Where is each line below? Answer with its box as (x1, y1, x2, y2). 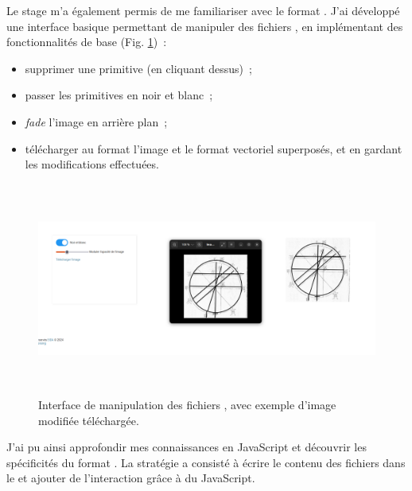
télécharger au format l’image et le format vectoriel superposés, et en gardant (25, 140, 402, 157)
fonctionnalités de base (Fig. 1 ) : (6, 33, 167, 50)
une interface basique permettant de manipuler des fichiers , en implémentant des (6, 17, 403, 34)
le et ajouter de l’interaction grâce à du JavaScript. (6, 470, 255, 486)
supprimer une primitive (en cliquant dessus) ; (25, 60, 252, 76)
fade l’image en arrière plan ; (25, 113, 168, 130)
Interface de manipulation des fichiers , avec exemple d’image (38, 396, 336, 412)
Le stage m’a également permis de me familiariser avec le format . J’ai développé (6, 2, 400, 18)
